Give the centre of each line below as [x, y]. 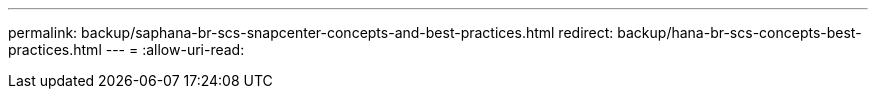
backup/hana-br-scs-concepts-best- [739, 32]
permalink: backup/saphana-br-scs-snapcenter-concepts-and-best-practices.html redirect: [311, 32]
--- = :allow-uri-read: [175, 49]
